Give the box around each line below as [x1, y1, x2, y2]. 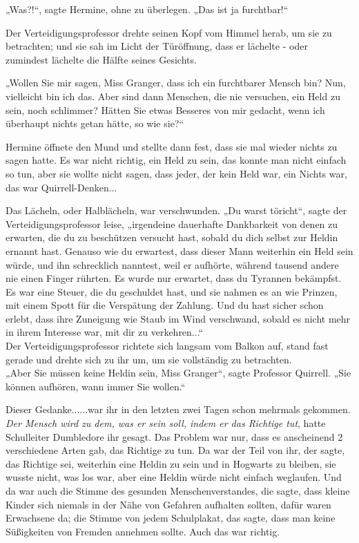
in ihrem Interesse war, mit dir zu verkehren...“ [6, 325, 204, 339]
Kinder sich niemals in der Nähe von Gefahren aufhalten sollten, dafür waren [6, 497, 331, 511]
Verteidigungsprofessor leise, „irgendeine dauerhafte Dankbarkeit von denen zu [6, 216, 338, 231]
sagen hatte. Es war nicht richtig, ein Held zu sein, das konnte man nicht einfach [6, 153, 347, 167]
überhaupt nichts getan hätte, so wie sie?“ [6, 116, 184, 131]
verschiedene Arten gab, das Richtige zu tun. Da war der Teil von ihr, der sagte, [6, 443, 345, 457]
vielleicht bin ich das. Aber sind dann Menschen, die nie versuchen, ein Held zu [6, 88, 340, 103]
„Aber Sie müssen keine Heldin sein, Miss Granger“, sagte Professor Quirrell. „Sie [6, 365, 351, 380]
